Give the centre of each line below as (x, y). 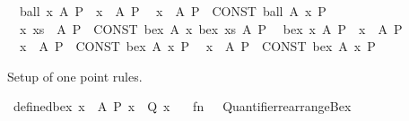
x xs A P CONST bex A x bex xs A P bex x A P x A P (211, 28)
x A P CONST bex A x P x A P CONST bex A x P (197, 46)
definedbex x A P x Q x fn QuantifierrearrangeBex (182, 106)
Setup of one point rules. (75, 76)
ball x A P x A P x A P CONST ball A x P (173, 11)
